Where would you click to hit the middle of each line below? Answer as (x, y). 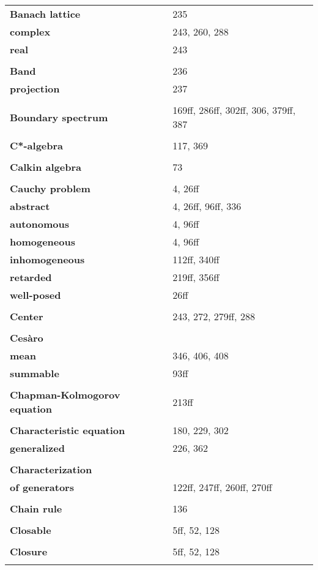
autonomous (39, 224)
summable (35, 373)
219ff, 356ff (196, 277)
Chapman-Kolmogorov (65, 395)
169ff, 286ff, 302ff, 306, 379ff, (234, 110)
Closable (31, 530)
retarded (31, 277)
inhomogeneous (47, 259)
